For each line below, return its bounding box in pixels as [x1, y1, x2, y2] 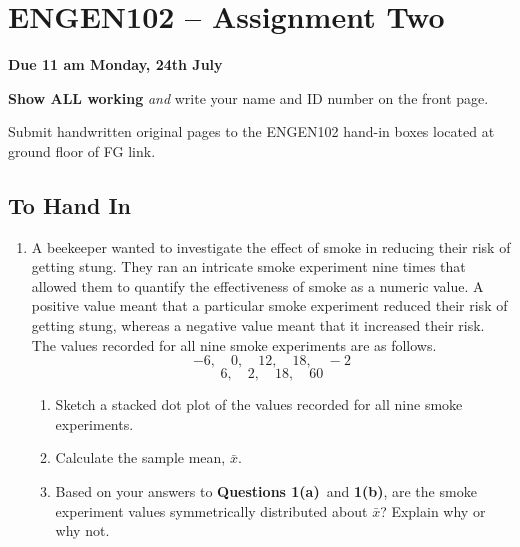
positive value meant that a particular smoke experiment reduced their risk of [31, 295, 508, 316]
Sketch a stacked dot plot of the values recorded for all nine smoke [55, 394, 463, 415]
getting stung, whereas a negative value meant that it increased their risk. [31, 315, 485, 336]
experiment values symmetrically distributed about [55, 500, 368, 521]
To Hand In [8, 189, 131, 220]
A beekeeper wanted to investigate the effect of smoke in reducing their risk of [31, 236, 511, 257]
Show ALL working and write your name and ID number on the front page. [8, 87, 489, 108]
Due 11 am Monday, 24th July [8, 54, 223, 75]
